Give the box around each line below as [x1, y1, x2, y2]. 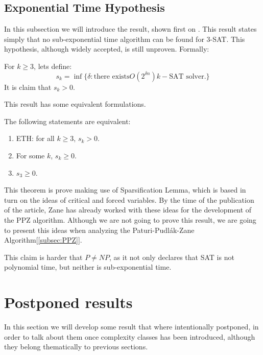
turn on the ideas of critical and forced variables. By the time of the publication [4, 194, 254, 205]
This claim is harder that [4, 251, 83, 262]
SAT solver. [169, 73, 206, 80]
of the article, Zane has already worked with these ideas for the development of [4, 204, 252, 215]
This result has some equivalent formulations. [4, 99, 146, 109]
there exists [93, 73, 130, 80]
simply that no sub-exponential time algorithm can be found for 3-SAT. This [4, 33, 245, 44]
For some [16, 150, 45, 160]
